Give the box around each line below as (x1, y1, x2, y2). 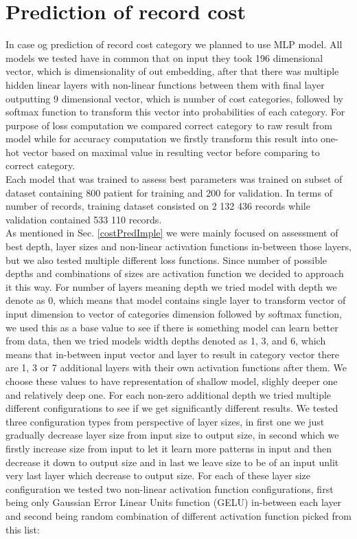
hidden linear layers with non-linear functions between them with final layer (5, 77, 325, 91)
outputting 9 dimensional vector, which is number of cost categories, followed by (5, 91, 343, 105)
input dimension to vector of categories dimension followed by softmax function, (5, 307, 343, 320)
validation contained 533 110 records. (5, 212, 162, 226)
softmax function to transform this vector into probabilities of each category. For (5, 104, 345, 119)
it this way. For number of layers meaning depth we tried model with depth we (5, 279, 337, 294)
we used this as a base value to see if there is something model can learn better (5, 320, 338, 334)
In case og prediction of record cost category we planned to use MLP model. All (5, 37, 343, 52)
